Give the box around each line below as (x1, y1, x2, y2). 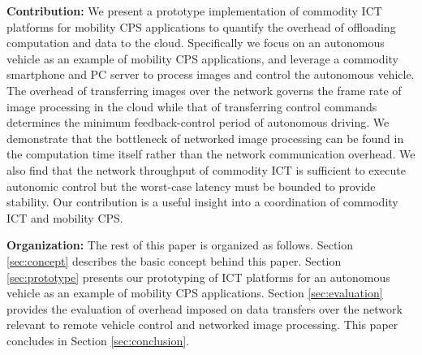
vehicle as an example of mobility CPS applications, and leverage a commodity (6, 50, 398, 67)
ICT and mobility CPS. (6, 209, 123, 226)
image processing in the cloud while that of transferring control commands (6, 97, 377, 115)
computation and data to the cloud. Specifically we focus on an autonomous (6, 34, 385, 51)
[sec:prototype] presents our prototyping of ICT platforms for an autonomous (6, 268, 390, 285)
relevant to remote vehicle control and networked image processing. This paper (6, 316, 398, 333)
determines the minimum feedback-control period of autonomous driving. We (6, 114, 390, 131)
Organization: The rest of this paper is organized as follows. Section (6, 236, 354, 253)
